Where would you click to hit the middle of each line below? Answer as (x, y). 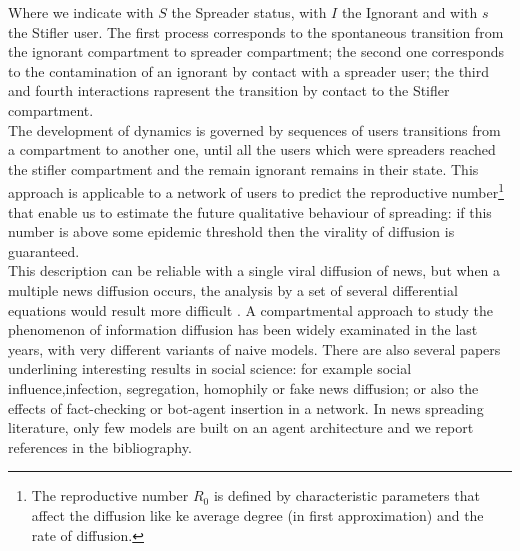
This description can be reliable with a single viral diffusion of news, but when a (254, 270)
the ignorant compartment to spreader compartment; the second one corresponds (256, 51)
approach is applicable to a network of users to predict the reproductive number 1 (256, 190)
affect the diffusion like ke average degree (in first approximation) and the (257, 514)
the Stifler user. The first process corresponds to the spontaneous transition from (256, 31)
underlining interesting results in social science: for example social (210, 368)
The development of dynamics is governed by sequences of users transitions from (254, 129)
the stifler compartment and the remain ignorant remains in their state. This (243, 168)
